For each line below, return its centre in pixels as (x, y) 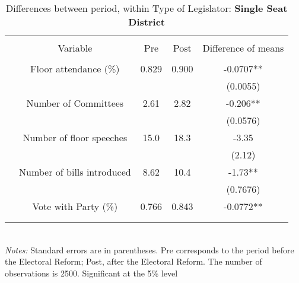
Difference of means (243, 48)
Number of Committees (75, 103)
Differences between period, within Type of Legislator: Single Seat (147, 8)
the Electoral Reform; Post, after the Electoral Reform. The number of (133, 261)
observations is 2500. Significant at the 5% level (91, 273)
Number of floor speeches (75, 137)
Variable (75, 48)
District (147, 22)
